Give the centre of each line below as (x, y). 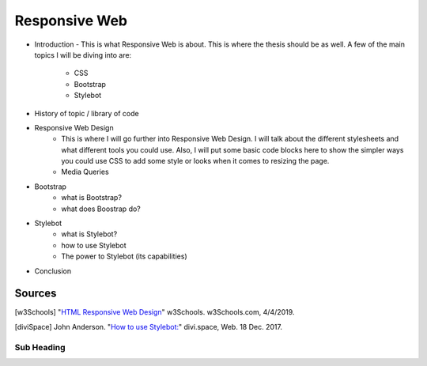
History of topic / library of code (87, 113)
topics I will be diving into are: (83, 55)
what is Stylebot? (89, 234)
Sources (36, 294)
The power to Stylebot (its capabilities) (124, 256)
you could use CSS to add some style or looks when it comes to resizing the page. (195, 161)
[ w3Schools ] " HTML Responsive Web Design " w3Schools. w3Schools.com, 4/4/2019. (155, 312)
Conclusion (53, 271)
